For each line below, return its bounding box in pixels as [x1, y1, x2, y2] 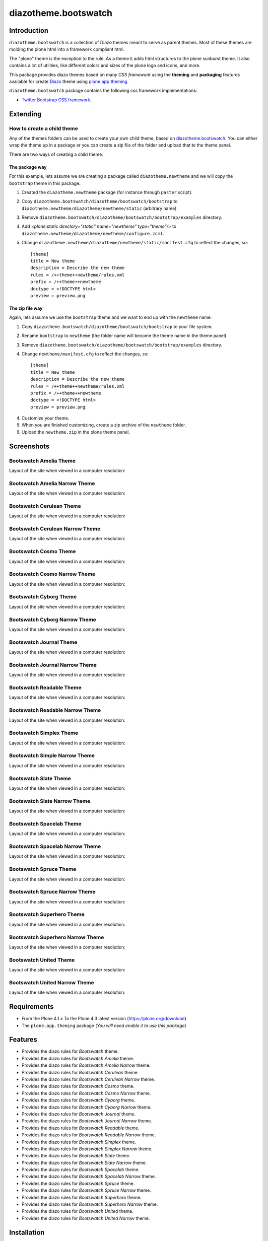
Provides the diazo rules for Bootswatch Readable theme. [21, 1125, 140, 1131]
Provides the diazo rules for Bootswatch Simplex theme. [21, 1139, 136, 1145]
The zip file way [9, 305, 43, 311]
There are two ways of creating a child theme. [9, 151, 104, 157]
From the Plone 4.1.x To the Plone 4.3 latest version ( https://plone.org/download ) [21, 1016, 187, 1022]
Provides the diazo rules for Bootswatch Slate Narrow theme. [21, 1160, 147, 1166]
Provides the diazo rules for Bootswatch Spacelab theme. [21, 1167, 140, 1172]
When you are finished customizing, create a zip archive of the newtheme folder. [21, 422, 186, 428]
